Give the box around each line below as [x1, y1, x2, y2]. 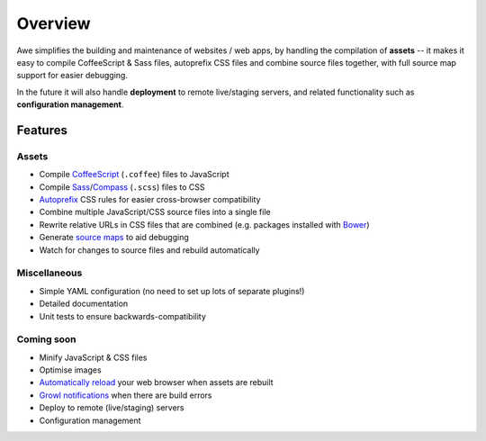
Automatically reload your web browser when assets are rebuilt [39, 377, 274, 388]
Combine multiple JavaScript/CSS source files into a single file [39, 207, 271, 218]
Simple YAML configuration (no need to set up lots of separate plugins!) [39, 285, 305, 296]
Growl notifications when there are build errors [39, 390, 212, 400]
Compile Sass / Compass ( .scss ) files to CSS [39, 181, 205, 193]
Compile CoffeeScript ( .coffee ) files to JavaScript [39, 169, 229, 180]
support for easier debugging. [16, 70, 128, 81]
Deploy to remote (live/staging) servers [39, 402, 184, 413]
